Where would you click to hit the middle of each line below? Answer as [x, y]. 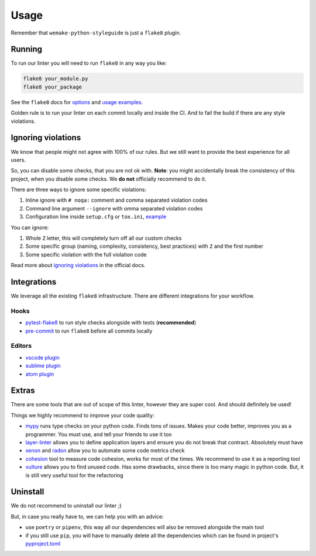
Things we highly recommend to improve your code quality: [83, 415]
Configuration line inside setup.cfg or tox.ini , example [96, 217]
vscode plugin [42, 357]
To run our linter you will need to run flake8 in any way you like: [89, 63]
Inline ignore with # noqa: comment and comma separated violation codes [116, 200]
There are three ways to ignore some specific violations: [78, 189]
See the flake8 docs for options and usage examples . [77, 102]
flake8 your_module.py [56, 79]
